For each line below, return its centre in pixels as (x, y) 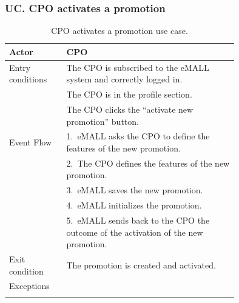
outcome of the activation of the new (135, 232)
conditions (28, 79)
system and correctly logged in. (124, 79)
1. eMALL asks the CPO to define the (138, 136)
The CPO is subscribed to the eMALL (138, 67)
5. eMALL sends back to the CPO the (138, 220)
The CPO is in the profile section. (129, 94)
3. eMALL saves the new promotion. (135, 190)
